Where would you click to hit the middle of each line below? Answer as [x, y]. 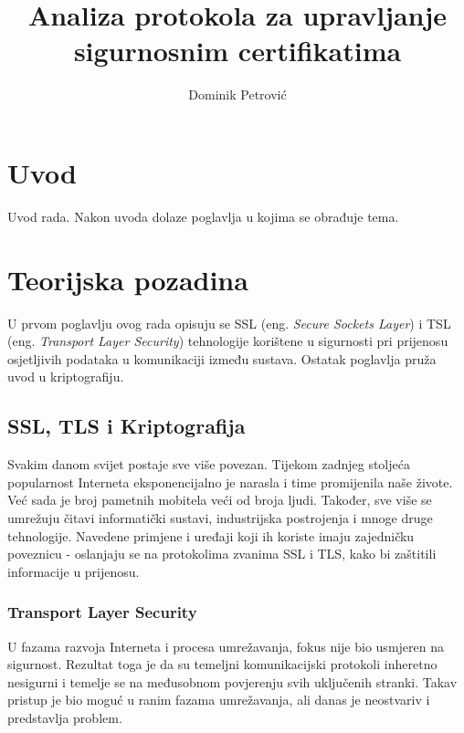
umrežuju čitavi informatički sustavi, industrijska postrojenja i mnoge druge [220, 517]
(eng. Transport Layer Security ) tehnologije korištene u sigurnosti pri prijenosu [228, 341]
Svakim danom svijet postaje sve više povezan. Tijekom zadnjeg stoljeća [209, 464]
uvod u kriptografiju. [66, 377]
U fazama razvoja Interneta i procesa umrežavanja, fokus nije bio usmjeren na [226, 646]
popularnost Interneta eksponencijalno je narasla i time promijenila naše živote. [230, 482]
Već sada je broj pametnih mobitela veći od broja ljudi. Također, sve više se [220, 500]
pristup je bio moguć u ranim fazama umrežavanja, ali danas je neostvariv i [219, 700]
